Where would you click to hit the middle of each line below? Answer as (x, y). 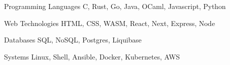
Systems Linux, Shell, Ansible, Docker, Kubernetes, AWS (92, 56)
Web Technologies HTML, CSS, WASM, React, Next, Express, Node (109, 23)
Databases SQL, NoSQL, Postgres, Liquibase (73, 40)
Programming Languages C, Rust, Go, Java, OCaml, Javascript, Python (115, 6)
